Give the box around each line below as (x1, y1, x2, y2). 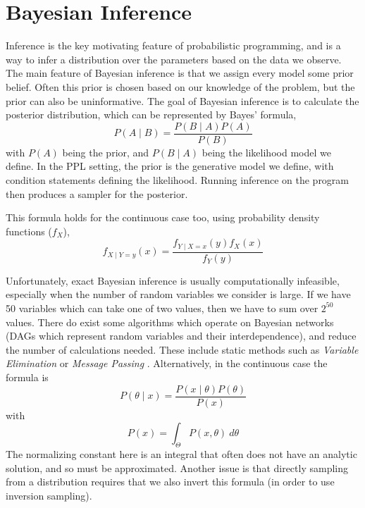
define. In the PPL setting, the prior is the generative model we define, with (6, 159, 334, 173)
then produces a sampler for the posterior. (6, 186, 188, 201)
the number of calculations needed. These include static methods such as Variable (6, 342, 359, 357)
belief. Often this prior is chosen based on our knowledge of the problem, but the (6, 79, 355, 94)
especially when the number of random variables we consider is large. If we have (6, 287, 351, 302)
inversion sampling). (6, 488, 92, 502)
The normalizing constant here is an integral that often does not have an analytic (6, 447, 357, 461)
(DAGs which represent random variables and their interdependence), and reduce (6, 328, 357, 343)
